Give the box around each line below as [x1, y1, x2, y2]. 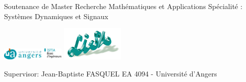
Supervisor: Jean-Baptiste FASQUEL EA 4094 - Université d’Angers [4, 68, 217, 78]
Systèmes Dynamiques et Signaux [4, 11, 109, 21]
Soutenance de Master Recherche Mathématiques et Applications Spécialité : [4, 1, 242, 11]
